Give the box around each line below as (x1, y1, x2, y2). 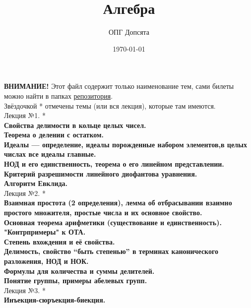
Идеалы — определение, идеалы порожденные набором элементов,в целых (4, 139, 247, 149)
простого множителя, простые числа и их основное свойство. (4, 207, 202, 218)
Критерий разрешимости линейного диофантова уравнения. (4, 168, 197, 179)
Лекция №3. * (4, 285, 46, 295)
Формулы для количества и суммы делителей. (4, 265, 155, 276)
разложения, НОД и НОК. (4, 256, 89, 266)
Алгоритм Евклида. (4, 178, 68, 188)
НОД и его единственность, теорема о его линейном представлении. (4, 159, 224, 169)
